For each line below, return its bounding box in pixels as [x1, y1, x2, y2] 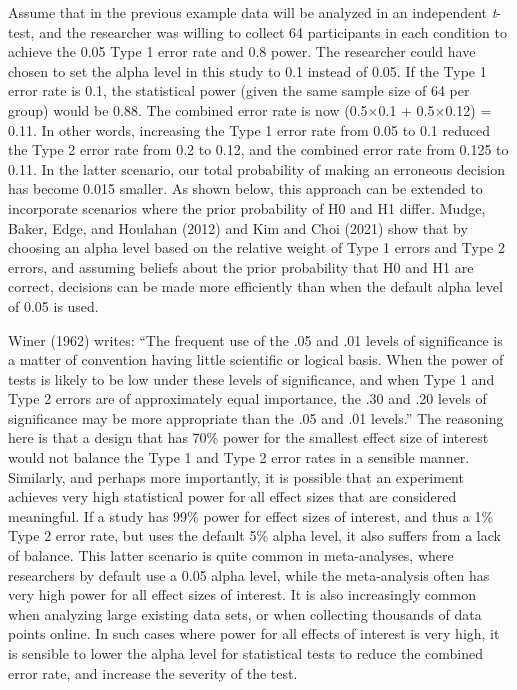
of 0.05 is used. [8, 295, 99, 316]
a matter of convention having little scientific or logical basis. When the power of [8, 349, 504, 370]
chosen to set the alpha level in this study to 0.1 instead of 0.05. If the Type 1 [8, 60, 487, 81]
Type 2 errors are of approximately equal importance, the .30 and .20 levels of [8, 388, 487, 409]
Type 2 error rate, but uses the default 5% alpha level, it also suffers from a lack [8, 525, 501, 546]
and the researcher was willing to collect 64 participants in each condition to [39, 21, 507, 42]
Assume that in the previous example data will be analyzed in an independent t [8, 2, 497, 22]
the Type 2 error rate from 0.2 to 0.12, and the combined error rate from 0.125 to [8, 139, 509, 160]
